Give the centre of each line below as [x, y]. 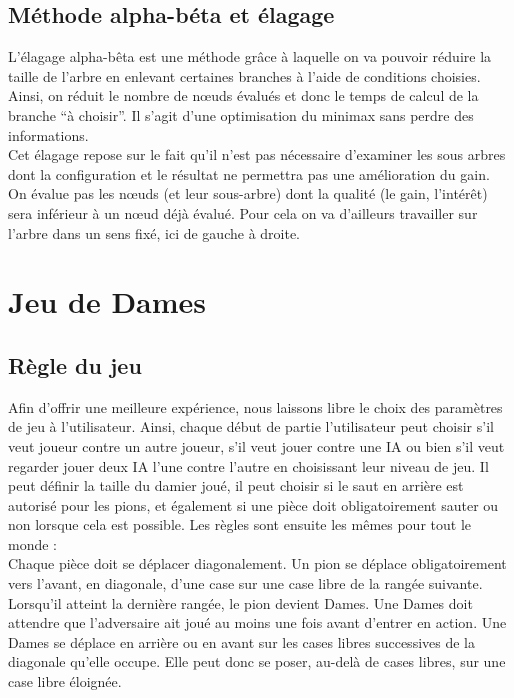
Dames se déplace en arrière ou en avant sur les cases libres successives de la [241, 641]
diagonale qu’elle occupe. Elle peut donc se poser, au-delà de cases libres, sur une [257, 661]
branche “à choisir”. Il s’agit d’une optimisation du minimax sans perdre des [241, 114]
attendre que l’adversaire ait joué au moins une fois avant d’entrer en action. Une [257, 622]
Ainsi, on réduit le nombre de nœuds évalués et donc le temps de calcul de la [243, 95]
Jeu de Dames [107, 301]
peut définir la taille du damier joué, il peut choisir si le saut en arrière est [236, 485]
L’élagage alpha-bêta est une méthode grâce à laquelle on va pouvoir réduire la [250, 56]
